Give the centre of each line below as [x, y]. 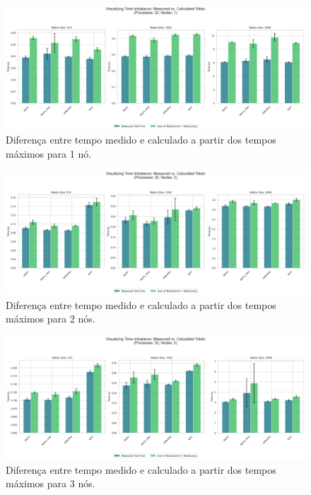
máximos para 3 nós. [51, 483]
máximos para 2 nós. [51, 319]
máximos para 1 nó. [49, 153]
